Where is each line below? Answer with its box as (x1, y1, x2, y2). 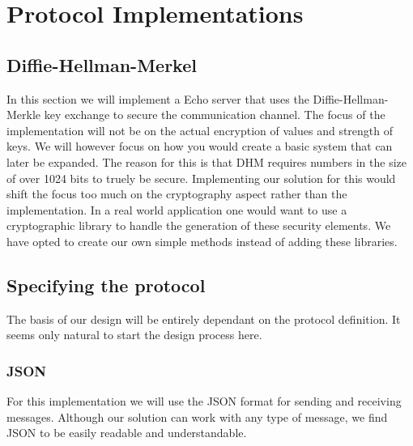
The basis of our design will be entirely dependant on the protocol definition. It (6, 310, 401, 327)
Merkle (6, 106, 41, 123)
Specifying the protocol (6, 272, 206, 297)
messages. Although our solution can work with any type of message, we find (6, 408, 388, 425)
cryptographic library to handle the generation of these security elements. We (6, 217, 391, 234)
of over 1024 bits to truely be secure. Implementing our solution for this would (6, 169, 396, 186)
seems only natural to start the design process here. (6, 326, 262, 343)
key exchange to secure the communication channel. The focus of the (44, 106, 385, 123)
